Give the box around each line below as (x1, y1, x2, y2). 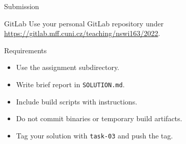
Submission (4, 1, 39, 11)
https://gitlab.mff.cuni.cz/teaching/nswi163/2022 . (4, 28, 161, 39)
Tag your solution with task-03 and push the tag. (16, 130, 173, 140)
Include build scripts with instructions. (16, 96, 138, 106)
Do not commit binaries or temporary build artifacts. (16, 113, 182, 124)
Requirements (4, 45, 47, 55)
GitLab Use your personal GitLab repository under (4, 18, 164, 28)
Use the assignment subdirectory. (16, 62, 120, 73)
